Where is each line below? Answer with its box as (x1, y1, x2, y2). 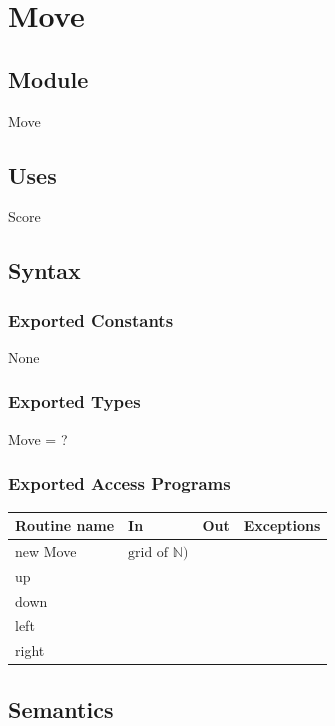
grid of (128, 545, 169, 560)
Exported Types (8, 389, 141, 414)
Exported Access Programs (8, 471, 231, 496)
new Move (15, 540, 77, 561)
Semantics (8, 693, 114, 724)
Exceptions (243, 515, 321, 536)
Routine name (15, 515, 115, 536)
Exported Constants (8, 307, 174, 332)
